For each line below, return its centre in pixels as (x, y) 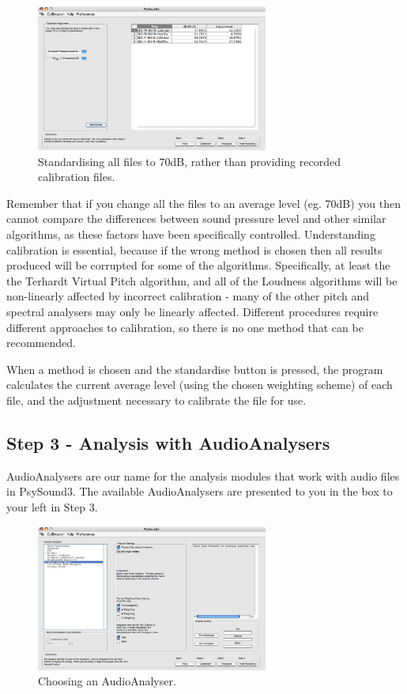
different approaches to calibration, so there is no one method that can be (185, 327)
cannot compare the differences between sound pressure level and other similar (196, 219)
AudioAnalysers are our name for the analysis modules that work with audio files (203, 475)
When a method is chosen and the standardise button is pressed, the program (195, 369)
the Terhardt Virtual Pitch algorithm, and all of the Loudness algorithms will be (202, 280)
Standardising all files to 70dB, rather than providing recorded (189, 161)
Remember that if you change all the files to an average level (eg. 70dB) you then (204, 203)
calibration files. (77, 177)
